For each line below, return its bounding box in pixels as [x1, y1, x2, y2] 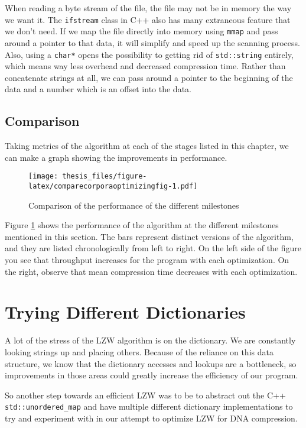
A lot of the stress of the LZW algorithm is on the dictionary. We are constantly [5, 334, 296, 346]
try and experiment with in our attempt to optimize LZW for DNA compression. [5, 411, 298, 424]
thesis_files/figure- [62, 172, 147, 181]
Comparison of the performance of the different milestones [28, 199, 239, 211]
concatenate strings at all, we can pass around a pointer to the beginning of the [5, 71, 293, 83]
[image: [28, 172, 58, 181]
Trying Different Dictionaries [5, 300, 246, 324]
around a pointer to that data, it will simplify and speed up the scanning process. [5, 36, 300, 48]
